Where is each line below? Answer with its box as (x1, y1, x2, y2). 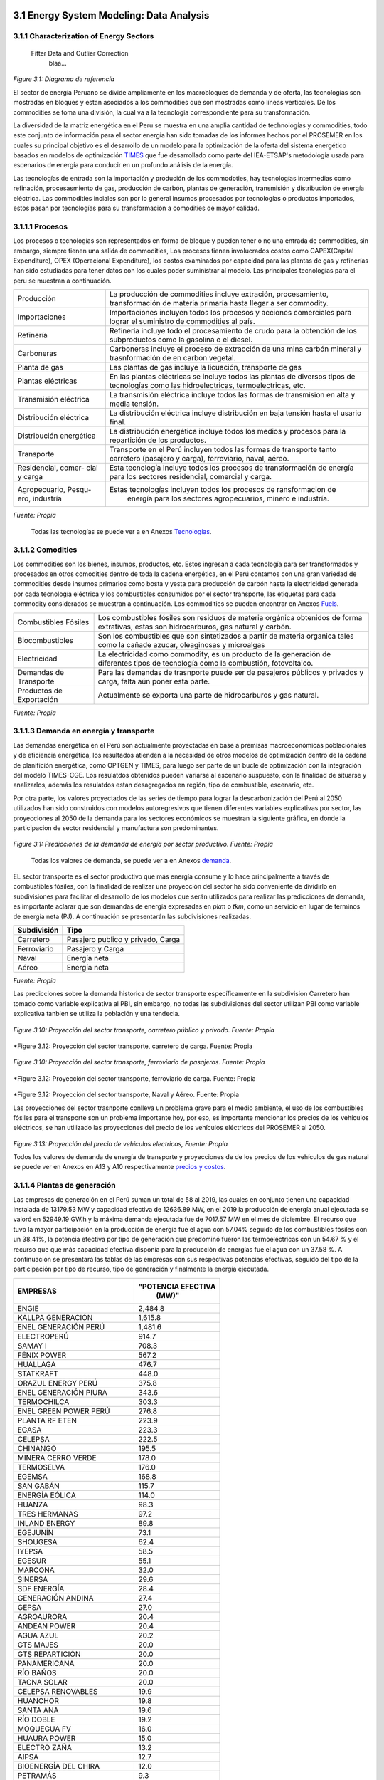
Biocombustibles (17, 635, 74, 645)
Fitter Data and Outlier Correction (31, 48, 129, 57)
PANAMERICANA (17, 1658, 75, 1668)
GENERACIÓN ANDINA (17, 1593, 94, 1603)
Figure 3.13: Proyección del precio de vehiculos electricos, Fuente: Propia (13, 1139, 228, 1148)
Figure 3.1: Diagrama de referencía (13, 75, 115, 83)
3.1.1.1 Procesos (13, 221, 68, 231)
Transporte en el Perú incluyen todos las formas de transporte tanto (109, 445, 337, 455)
